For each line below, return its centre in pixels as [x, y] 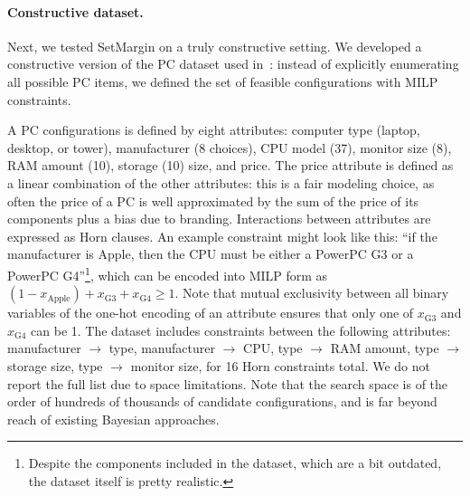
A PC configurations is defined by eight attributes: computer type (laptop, [214, 130]
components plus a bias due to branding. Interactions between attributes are [219, 219]
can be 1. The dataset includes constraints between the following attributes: [241, 330]
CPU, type [273, 348]
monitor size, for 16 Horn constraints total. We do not [280, 365]
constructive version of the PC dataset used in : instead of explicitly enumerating [233, 64]
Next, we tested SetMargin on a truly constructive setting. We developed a [215, 46]
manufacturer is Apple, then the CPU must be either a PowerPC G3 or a [211, 254]
